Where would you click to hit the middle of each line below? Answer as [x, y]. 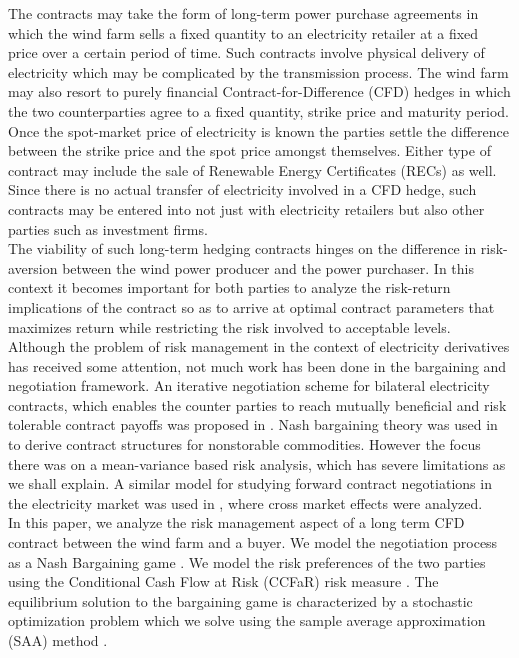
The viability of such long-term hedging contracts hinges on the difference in [242, 248]
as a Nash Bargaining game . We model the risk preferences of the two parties [247, 561]
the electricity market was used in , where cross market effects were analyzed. [245, 502]
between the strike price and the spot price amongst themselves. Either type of [249, 150]
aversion [33, 267]
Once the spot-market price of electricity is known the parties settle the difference [258, 130]
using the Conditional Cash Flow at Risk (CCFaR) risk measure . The [223, 581]
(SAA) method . [58, 640]
